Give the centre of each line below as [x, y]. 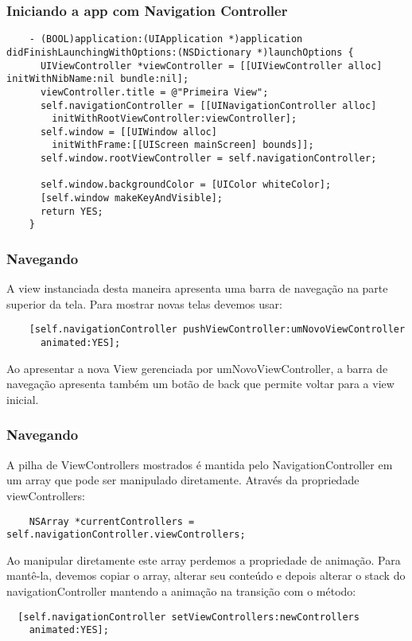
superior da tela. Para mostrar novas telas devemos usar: [144, 303]
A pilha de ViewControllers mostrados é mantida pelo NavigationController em [200, 464]
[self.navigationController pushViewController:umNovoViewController [217, 330]
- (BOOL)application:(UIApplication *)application [166, 39]
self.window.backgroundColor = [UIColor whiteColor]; [186, 185]
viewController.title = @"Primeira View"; [154, 92]
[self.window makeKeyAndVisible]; [132, 198]
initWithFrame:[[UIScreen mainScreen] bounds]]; [183, 145]
